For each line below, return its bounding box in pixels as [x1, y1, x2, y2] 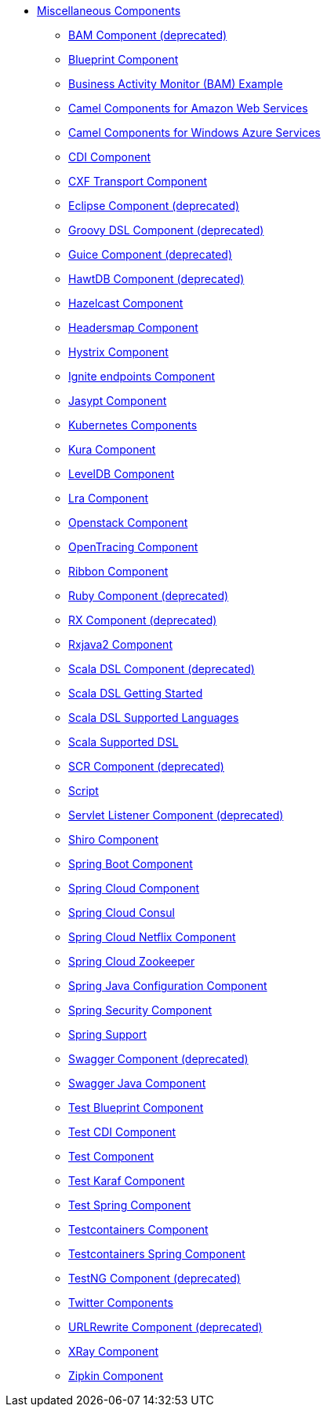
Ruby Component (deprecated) [68, 589, 229, 602]
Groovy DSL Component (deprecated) [68, 223, 264, 237]
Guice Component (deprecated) [68, 248, 233, 261]
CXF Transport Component [68, 175, 208, 188]
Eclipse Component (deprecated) [68, 199, 240, 212]
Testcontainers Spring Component [68, 1247, 245, 1260]
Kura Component [68, 443, 156, 456]
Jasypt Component [68, 394, 167, 407]
